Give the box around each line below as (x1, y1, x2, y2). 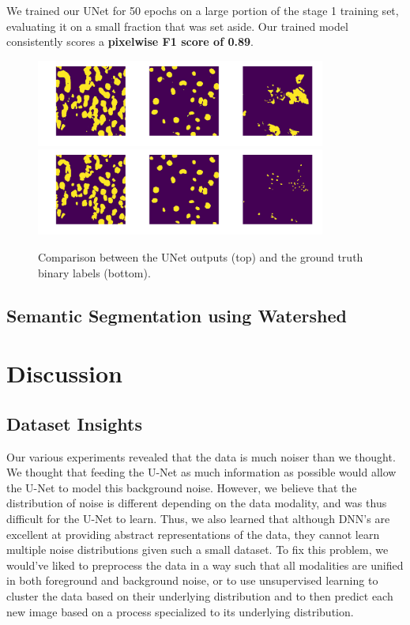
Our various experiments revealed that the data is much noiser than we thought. (6, 448, 396, 465)
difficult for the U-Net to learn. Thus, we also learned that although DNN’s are (6, 510, 390, 526)
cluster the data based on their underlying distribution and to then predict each (6, 587, 393, 604)
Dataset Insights (6, 411, 142, 435)
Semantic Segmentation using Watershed (6, 303, 347, 327)
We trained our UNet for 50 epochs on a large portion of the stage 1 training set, (6, 2, 399, 18)
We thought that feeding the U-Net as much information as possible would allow (6, 464, 397, 480)
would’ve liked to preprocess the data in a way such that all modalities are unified (6, 556, 404, 573)
